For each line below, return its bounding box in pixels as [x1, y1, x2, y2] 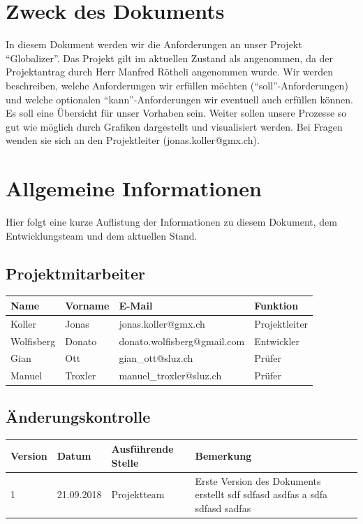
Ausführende [111, 442, 174, 456]
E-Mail [119, 298, 153, 312]
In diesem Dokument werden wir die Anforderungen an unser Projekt [6, 37, 302, 52]
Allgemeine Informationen [6, 174, 262, 203]
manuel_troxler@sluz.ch [119, 368, 222, 383]
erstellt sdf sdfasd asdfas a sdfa [195, 487, 328, 502]
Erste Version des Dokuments [195, 473, 321, 488]
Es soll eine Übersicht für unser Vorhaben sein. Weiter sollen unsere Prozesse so [6, 105, 347, 120]
